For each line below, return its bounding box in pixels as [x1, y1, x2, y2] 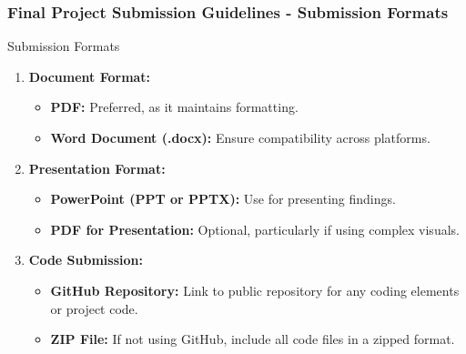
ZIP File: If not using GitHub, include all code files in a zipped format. [50, 329, 455, 349]
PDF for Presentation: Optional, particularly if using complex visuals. [50, 219, 460, 238]
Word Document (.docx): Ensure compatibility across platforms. [50, 128, 431, 147]
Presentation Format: [28, 158, 166, 177]
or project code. [50, 298, 138, 318]
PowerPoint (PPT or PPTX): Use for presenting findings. [50, 189, 396, 208]
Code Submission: [28, 250, 143, 269]
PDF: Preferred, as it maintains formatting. [50, 97, 299, 116]
